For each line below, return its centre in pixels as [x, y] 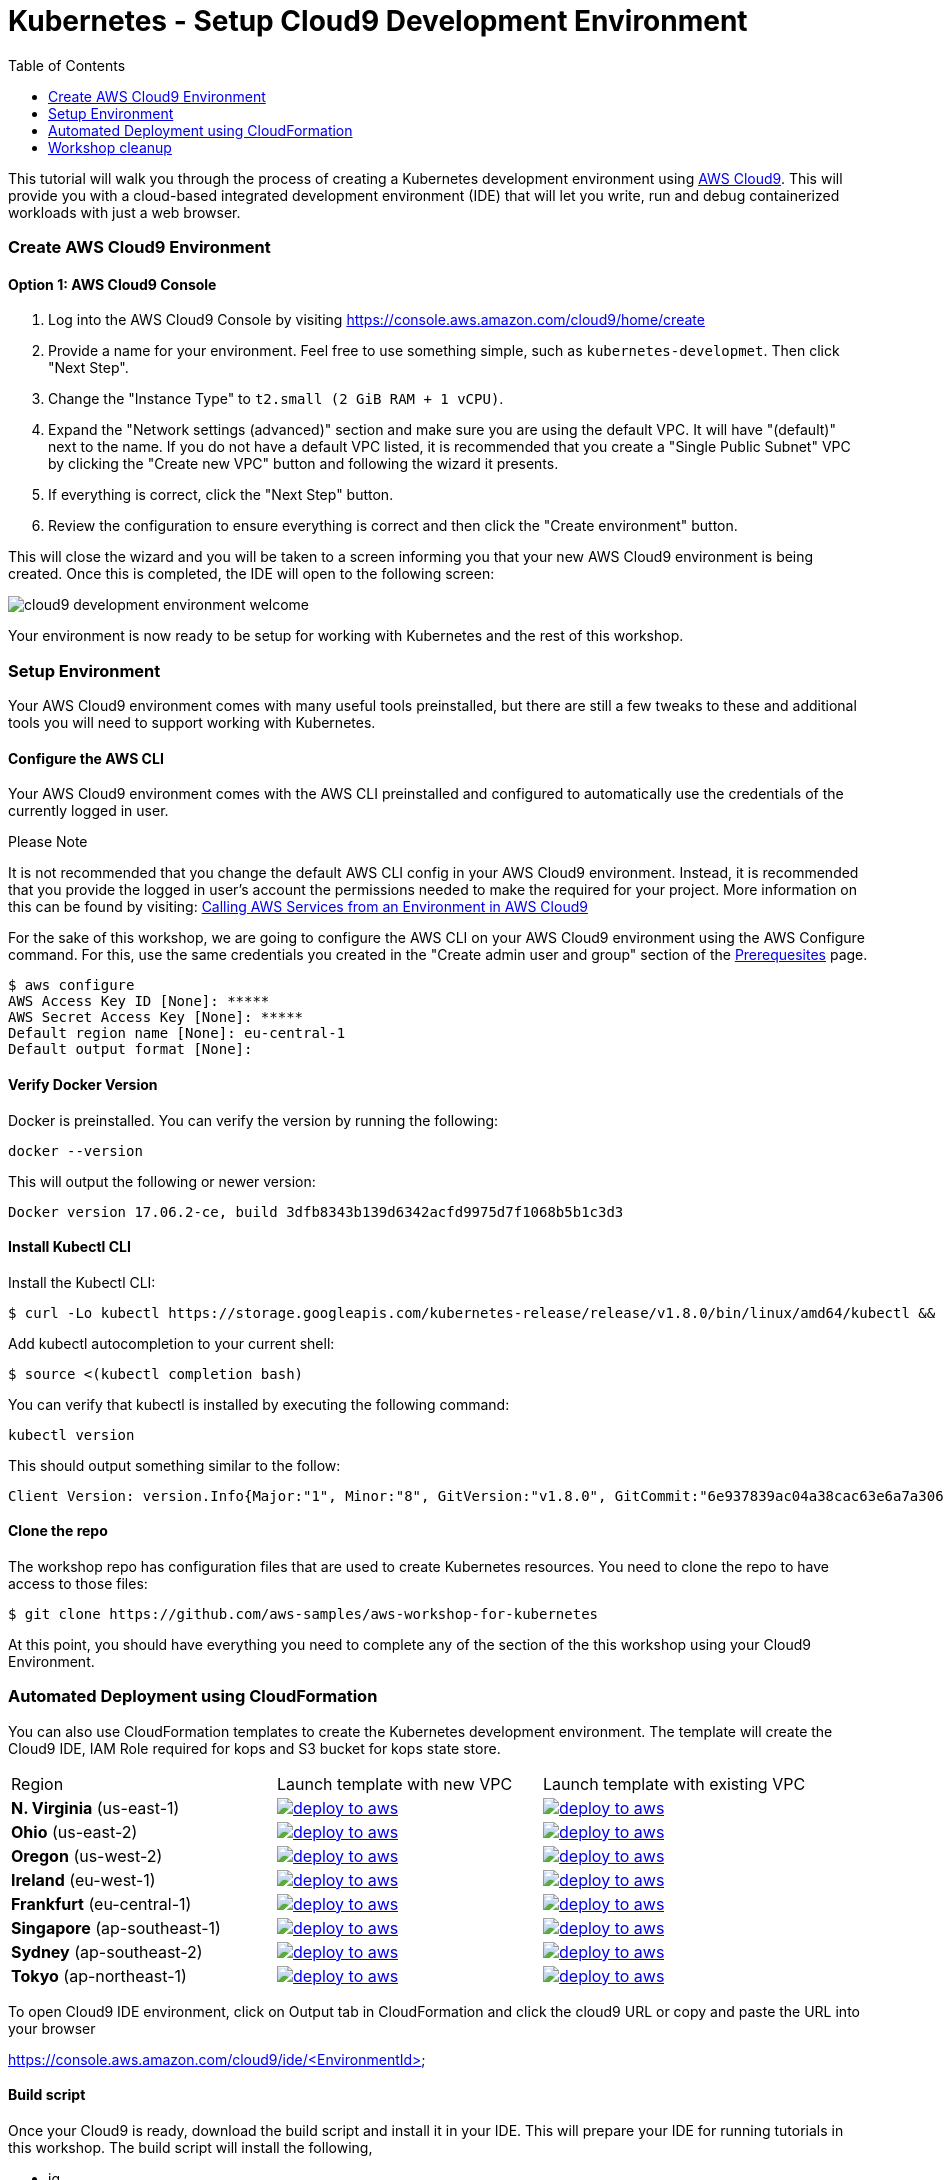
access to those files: [78, 1583]
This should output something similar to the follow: [174, 1465]
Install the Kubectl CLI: [82, 1282]
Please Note [48, 842]
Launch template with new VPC [395, 1783]
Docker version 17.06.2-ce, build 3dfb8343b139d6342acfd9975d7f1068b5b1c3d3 [316, 1211]
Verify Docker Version [83, 1084]
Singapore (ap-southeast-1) [116, 1927]
